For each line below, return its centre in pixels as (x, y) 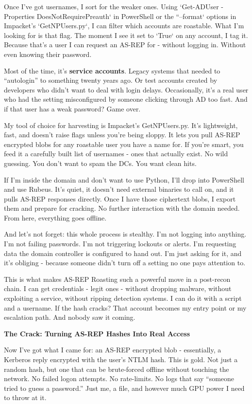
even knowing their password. (48, 54)
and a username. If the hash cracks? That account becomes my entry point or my (125, 307)
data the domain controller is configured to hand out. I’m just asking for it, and (123, 253)
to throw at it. (25, 397)
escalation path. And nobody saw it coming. (70, 317)
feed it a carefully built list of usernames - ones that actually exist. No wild (116, 154)
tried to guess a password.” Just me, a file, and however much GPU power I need (124, 388)
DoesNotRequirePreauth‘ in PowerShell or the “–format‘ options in (136, 16)
